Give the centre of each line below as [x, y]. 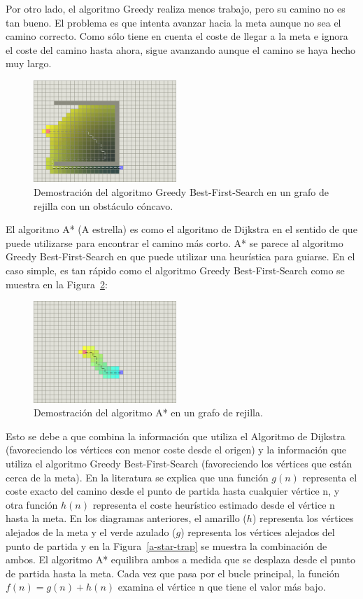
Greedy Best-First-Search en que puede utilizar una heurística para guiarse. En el [180, 256]
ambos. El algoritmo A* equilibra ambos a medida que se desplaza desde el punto [180, 559]
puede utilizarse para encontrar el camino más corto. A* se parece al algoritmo [175, 242]
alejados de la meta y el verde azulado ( [91, 532]
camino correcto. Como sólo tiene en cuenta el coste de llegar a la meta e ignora [177, 36]
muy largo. [29, 63]
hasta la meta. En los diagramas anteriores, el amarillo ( [126, 518]
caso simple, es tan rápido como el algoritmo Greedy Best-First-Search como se [175, 270]
